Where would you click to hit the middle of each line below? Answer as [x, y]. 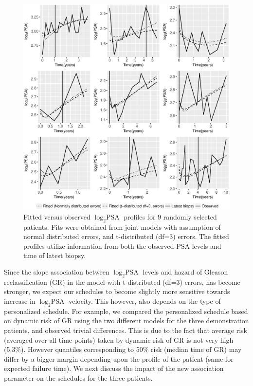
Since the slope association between [57, 271]
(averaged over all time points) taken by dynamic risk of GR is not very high [119, 340]
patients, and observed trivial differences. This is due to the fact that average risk [126, 330]
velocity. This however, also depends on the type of [145, 301]
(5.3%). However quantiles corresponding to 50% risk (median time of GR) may [123, 349]
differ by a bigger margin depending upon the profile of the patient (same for [119, 358]
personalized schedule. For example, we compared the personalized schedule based [126, 311]
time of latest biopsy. [55, 255]
